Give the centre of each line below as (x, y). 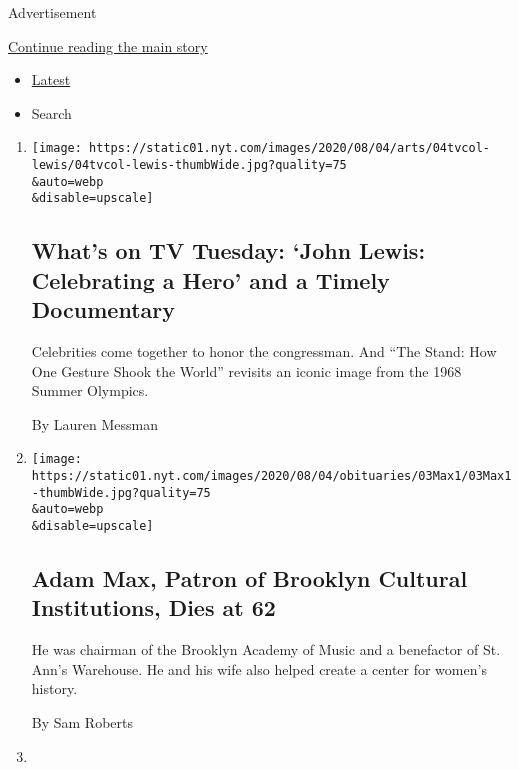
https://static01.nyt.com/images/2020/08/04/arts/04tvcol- (289, 148)
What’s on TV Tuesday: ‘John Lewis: (228, 250)
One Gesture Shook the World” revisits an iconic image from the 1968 (246, 370)
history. (54, 688)
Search (51, 112)
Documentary (103, 309)
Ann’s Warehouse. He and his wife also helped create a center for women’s (259, 668)
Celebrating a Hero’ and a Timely (210, 279)
